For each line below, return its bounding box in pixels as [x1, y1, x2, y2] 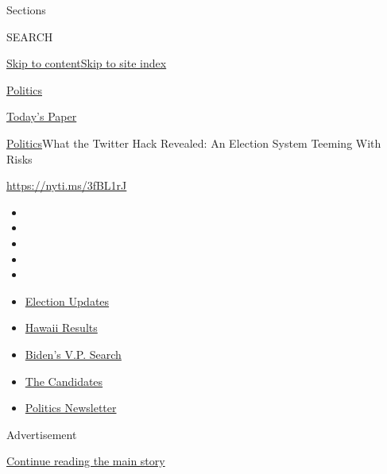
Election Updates [25, 292, 110, 309]
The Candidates [25, 372, 103, 389]
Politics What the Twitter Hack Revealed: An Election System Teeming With [6, 134, 381, 151]
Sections [6, 2, 46, 17]
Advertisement [6, 426, 77, 442]
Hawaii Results [25, 319, 98, 336]
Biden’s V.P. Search [25, 345, 122, 362]
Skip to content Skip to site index [6, 55, 167, 71]
